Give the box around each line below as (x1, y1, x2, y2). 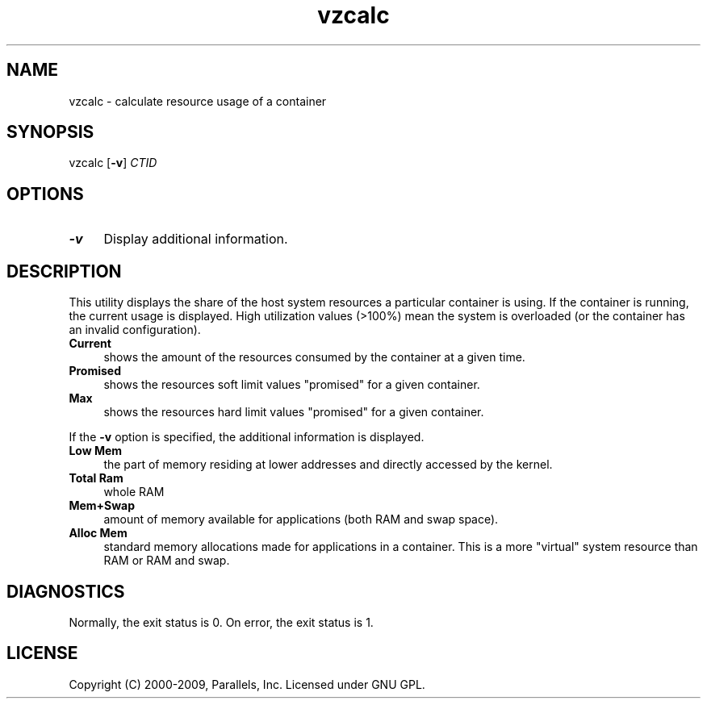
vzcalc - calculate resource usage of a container (69, 94, 327, 108)
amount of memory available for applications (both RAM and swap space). (103, 512, 499, 527)
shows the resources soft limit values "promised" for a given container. (103, 378, 480, 392)
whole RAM (103, 485, 165, 499)
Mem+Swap (69, 499, 136, 513)
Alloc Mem (69, 526, 128, 540)
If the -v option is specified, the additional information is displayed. (69, 430, 425, 444)
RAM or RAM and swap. (103, 553, 230, 568)
